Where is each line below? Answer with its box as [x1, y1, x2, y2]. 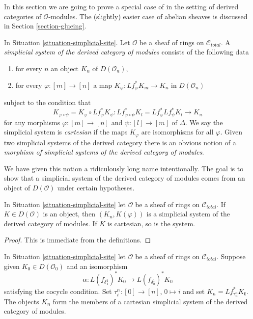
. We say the [185, 117, 223, 127]
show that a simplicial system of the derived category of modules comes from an [4, 173, 245, 183]
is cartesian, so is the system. [107, 218, 195, 228]
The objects [4, 296, 39, 306]
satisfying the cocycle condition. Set [4, 286, 112, 296]
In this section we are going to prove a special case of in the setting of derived [4, 1, 239, 11]
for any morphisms [4, 117, 60, 127]
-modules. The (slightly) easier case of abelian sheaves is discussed [48, 11, 248, 21]
